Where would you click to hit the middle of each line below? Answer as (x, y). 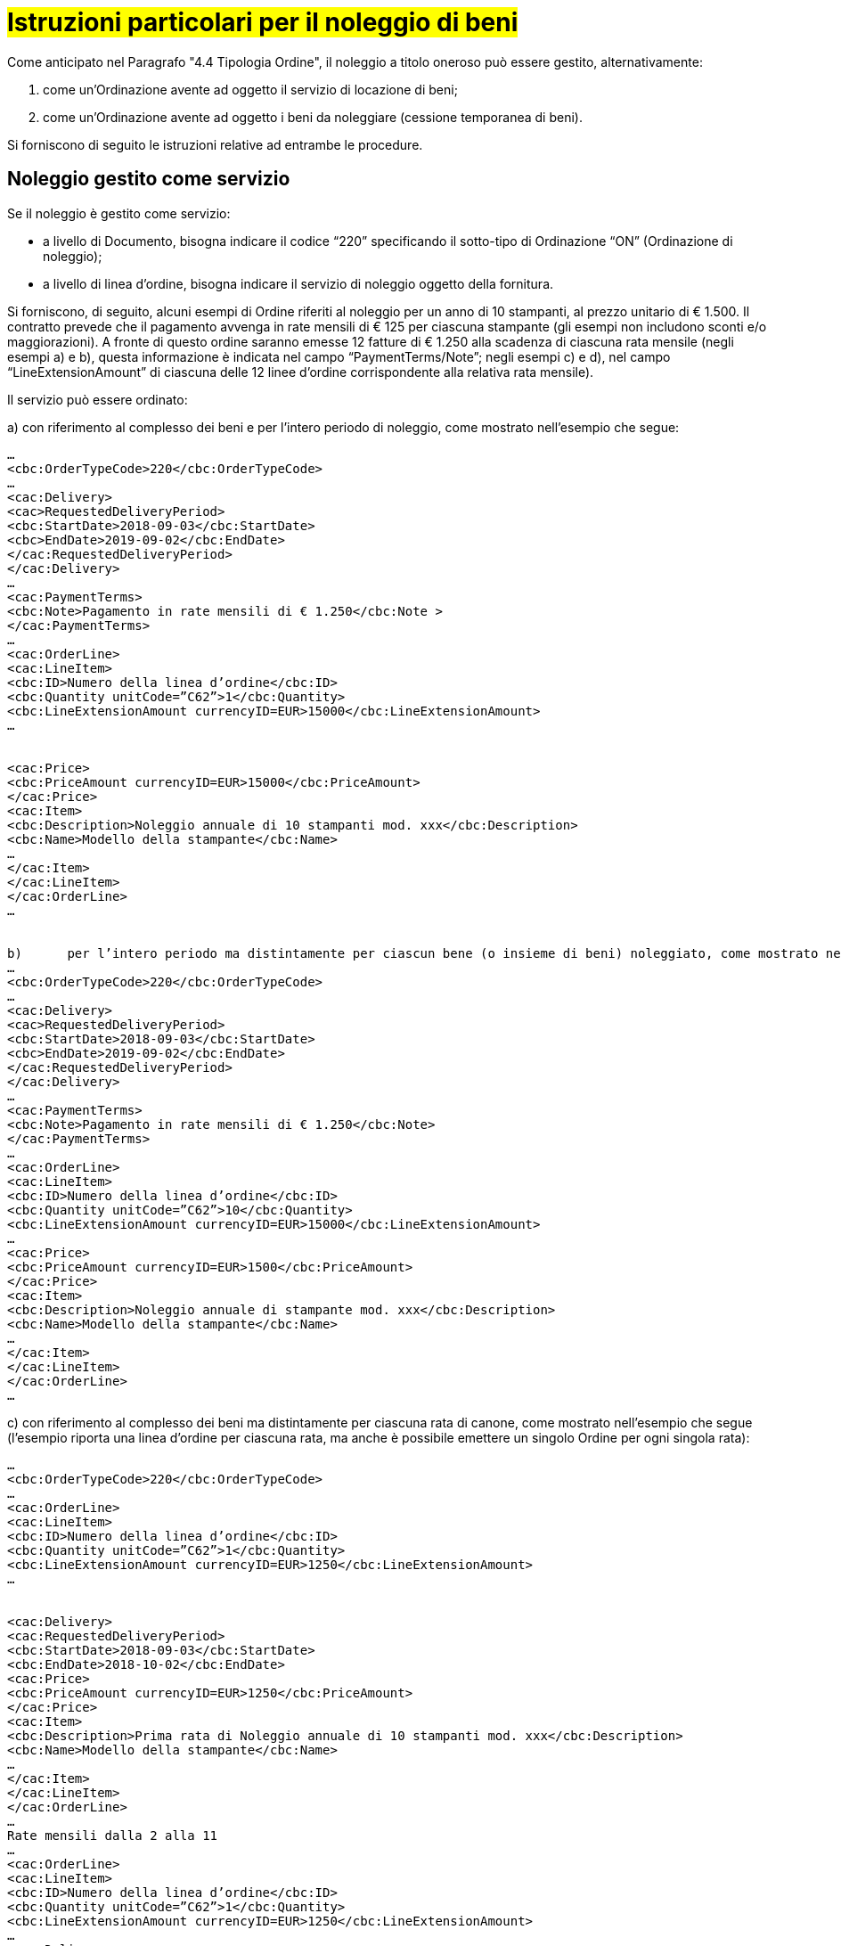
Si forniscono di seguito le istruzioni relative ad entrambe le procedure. (215, 144)
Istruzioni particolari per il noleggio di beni (263, 22)
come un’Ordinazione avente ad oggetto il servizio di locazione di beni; (250, 89)
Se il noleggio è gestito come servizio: (119, 213)
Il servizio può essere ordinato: (98, 399)
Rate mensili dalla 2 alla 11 (113, 1835)
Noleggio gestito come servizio (149, 179)
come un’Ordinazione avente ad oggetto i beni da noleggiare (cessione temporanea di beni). (313, 117)
